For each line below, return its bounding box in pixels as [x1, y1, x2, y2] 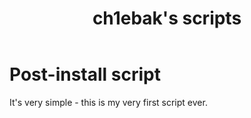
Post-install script [9, 63, 161, 86]
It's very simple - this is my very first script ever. [9, 96, 208, 108]
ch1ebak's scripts [92, 7, 242, 30]
